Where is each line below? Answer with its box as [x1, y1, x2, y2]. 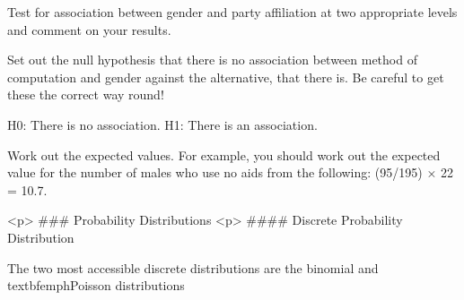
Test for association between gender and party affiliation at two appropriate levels [7, 3, 458, 21]
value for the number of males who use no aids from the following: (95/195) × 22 [7, 163, 453, 182]
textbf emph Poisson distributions [7, 276, 185, 295]
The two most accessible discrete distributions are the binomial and [7, 258, 379, 277]
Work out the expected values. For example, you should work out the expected [7, 145, 441, 164]
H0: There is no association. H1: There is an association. [7, 115, 318, 133]
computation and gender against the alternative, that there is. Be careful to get [7, 67, 444, 86]
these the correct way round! [7, 85, 164, 104]
